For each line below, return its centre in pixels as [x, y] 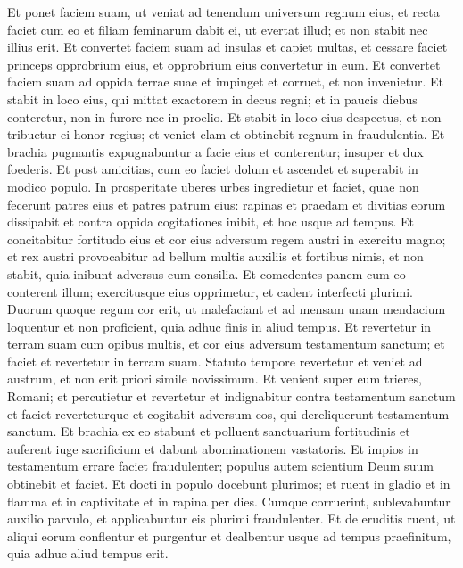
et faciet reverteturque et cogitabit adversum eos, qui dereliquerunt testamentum [228, 413]
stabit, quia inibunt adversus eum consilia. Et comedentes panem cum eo [207, 273]
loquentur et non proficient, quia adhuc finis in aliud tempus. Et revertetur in [219, 326]
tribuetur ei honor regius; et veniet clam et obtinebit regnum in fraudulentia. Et [226, 134]
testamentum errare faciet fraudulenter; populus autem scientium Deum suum [220, 466]
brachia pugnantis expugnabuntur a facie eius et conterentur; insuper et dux [215, 151]
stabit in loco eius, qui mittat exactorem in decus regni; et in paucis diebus [212, 99]
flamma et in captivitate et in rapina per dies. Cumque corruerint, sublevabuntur [229, 501]
